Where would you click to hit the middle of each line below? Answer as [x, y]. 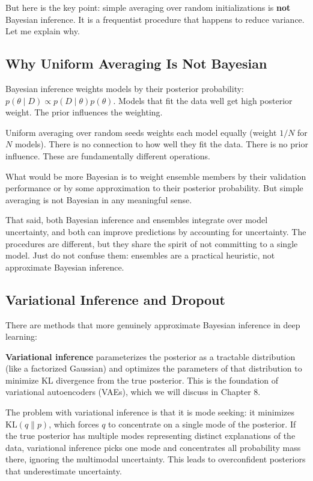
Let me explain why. [43, 31]
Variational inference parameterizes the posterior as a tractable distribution [150, 356]
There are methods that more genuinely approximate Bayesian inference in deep [153, 324]
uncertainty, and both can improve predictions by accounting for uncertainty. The [156, 231]
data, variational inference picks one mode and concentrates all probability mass [153, 447]
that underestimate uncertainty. [64, 471]
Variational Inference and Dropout [115, 299]
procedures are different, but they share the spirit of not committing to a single [152, 243]
